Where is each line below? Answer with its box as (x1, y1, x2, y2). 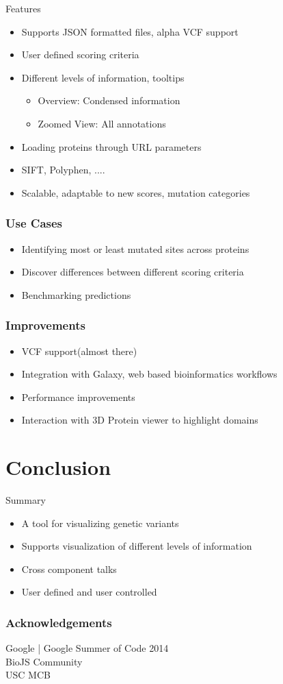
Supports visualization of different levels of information (21, 539, 252, 553)
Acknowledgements (5, 613, 112, 631)
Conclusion (5, 453, 111, 481)
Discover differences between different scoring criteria (21, 265, 244, 279)
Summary (5, 493, 46, 507)
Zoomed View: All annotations (38, 116, 166, 130)
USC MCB (5, 668, 51, 682)
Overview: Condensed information (38, 93, 180, 108)
